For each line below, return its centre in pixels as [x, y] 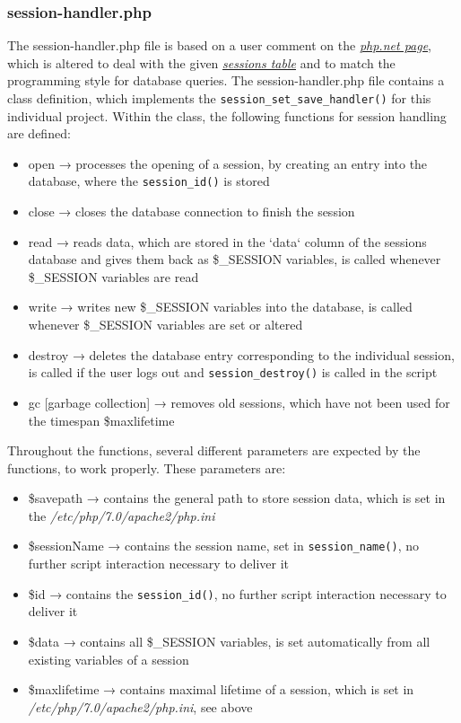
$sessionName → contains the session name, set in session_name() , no [224, 546]
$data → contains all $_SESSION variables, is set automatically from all [229, 641]
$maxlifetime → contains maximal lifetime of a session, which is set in [221, 689]
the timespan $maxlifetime [101, 420]
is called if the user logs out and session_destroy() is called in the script [233, 372]
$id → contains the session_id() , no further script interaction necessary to [237, 593]
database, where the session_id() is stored [149, 181]
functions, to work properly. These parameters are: [147, 467]
